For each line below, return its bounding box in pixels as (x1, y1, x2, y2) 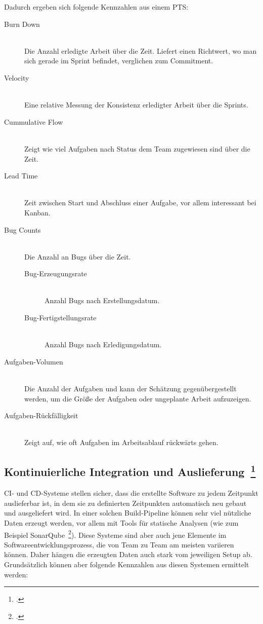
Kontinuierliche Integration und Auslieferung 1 (4, 462, 256, 480)
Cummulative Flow (4, 116, 63, 127)
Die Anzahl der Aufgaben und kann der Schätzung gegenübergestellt (24, 383, 237, 394)
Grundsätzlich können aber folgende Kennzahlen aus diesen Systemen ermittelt (4, 559, 249, 570)
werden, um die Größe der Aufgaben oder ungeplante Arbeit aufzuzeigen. (24, 393, 251, 403)
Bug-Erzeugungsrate (24, 268, 87, 279)
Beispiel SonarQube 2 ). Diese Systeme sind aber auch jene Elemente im (4, 528, 227, 540)
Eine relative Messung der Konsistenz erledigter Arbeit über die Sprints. (24, 99, 248, 110)
